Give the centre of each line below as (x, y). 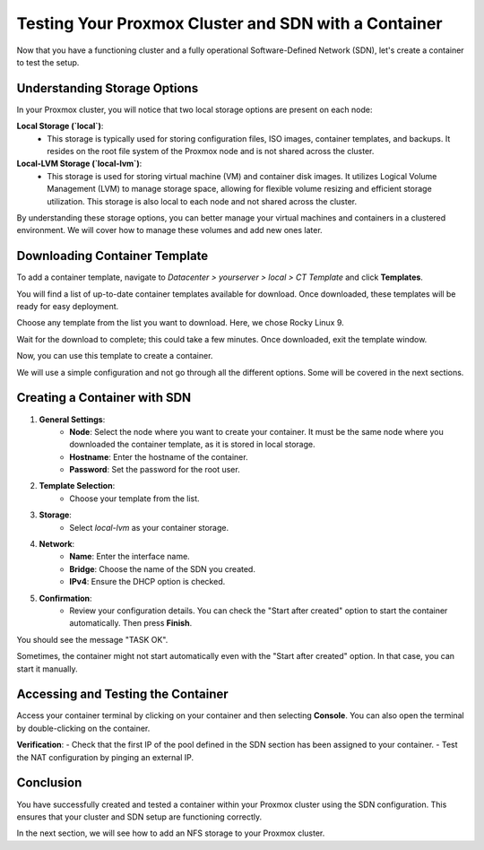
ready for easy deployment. (68, 307)
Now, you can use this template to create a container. (115, 356)
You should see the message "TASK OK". (92, 639)
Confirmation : (66, 598)
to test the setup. (48, 62)
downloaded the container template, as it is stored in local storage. (192, 445)
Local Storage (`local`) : (60, 126)
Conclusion (49, 783)
